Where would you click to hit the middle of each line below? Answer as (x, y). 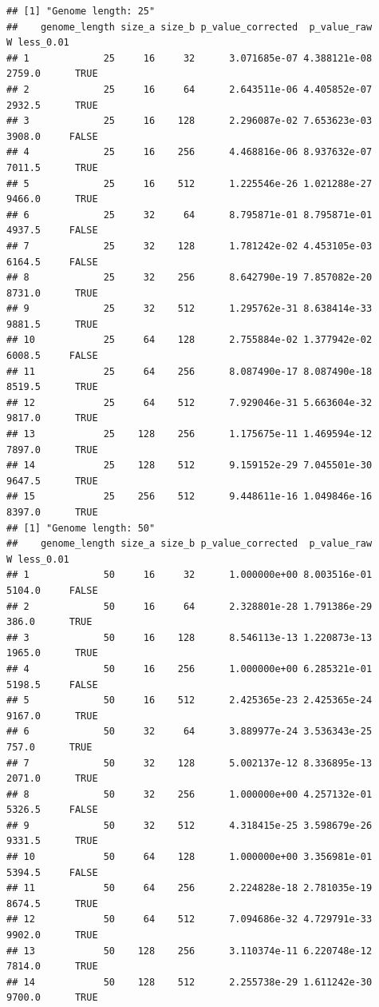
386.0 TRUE (49, 622)
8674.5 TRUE (52, 904)
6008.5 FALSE (52, 356)
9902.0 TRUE (52, 935)
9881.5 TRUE (52, 324)
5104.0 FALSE (52, 590)
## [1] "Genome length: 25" (81, 11)
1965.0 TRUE (52, 653)
